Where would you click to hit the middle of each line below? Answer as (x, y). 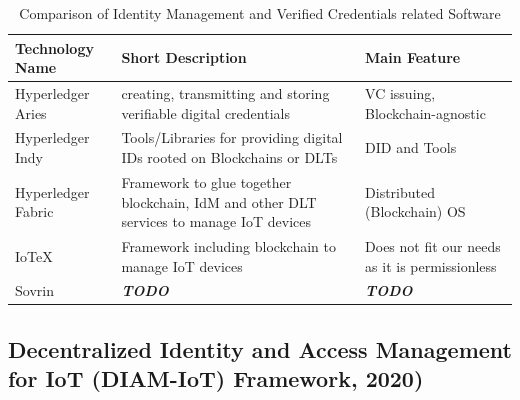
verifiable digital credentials (205, 112)
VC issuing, (400, 93)
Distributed (400, 191)
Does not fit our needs (433, 245)
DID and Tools (411, 147)
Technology (54, 47)
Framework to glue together (206, 181)
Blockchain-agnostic (425, 112)
